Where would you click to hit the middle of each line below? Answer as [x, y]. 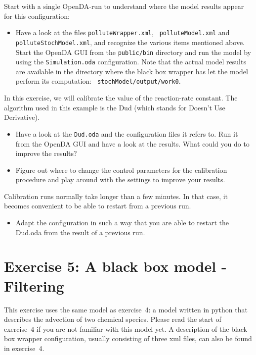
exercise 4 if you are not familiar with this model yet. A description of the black [126, 329]
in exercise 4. [24, 348]
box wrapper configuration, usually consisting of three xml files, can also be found [128, 338]
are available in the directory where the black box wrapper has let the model [132, 71]
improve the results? [46, 153]
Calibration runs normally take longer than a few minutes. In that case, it [116, 196]
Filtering [34, 285]
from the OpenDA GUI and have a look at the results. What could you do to [132, 143]
